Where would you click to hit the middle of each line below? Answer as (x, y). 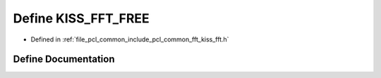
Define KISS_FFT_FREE (81, 18)
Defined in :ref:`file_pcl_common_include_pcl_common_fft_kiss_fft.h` (130, 39)
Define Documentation (64, 59)
